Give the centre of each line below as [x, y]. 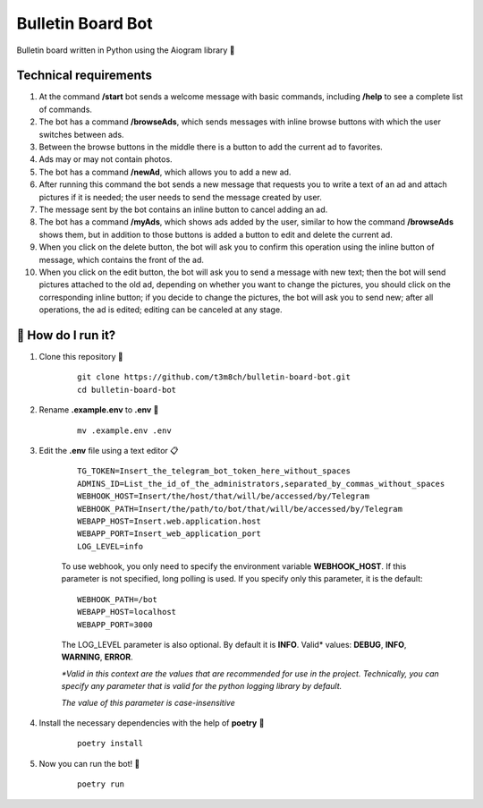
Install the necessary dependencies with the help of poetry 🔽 [152, 723]
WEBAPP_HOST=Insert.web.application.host [169, 521]
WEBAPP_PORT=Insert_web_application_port [169, 534]
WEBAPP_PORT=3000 [115, 625]
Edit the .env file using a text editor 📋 [109, 450]
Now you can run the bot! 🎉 [89, 763]
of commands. [66, 109]
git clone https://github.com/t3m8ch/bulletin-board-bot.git [214, 377]
